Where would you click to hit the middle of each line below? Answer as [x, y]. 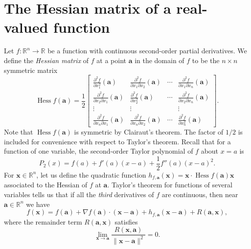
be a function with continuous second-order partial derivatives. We [147, 51]
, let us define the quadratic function [91, 174]
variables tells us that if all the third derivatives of [79, 194]
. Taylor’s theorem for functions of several [170, 185]
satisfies [126, 221]
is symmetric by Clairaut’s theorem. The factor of [149, 132]
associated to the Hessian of [46, 185]
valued [26, 27]
